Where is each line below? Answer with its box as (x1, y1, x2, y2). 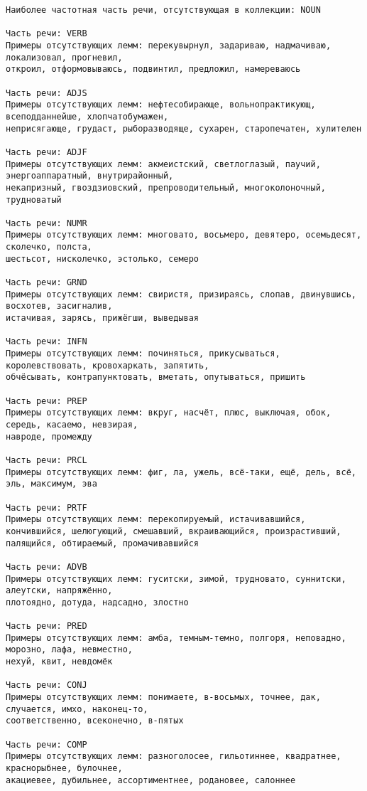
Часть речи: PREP (6, 395, 87, 406)
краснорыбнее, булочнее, (6, 763, 123, 773)
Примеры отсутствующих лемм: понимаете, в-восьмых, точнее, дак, (6, 692, 321, 703)
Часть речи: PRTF (6, 502, 87, 513)
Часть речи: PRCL (6, 455, 87, 465)
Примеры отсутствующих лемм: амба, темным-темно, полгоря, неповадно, (6, 632, 346, 643)
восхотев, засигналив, (6, 301, 113, 312)
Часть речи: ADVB (6, 561, 87, 572)
